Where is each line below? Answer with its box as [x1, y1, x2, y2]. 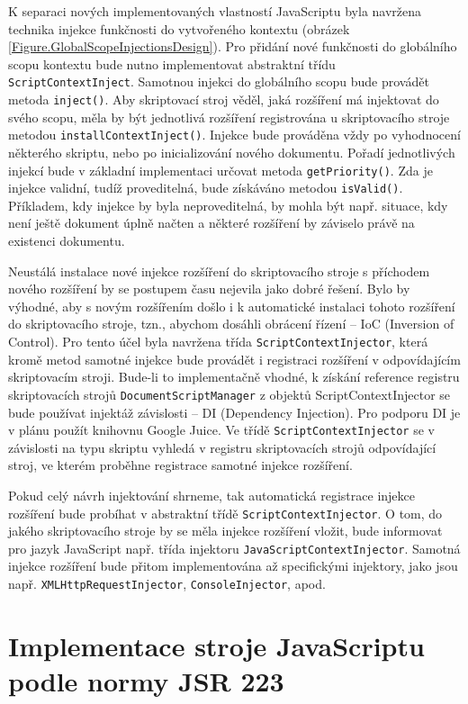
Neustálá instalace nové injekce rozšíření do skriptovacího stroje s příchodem [8, 261, 430, 280]
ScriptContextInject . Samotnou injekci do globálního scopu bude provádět [8, 72, 429, 91]
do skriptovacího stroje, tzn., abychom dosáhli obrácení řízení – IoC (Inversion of [8, 314, 454, 333]
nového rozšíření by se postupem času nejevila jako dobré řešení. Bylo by [8, 279, 410, 298]
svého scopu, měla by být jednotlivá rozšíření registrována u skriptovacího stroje [8, 107, 450, 126]
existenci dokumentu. [8, 231, 125, 250]
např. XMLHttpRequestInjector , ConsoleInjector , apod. [8, 574, 326, 593]
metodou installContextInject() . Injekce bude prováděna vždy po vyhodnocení [8, 125, 461, 144]
